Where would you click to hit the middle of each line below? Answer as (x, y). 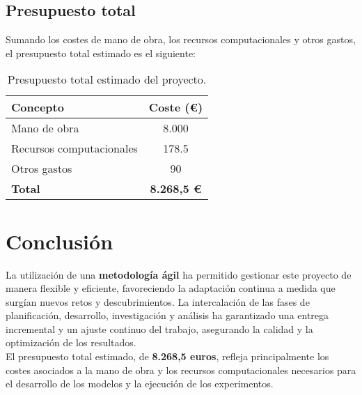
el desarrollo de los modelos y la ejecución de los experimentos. (140, 384)
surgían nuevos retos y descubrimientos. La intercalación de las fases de (158, 301)
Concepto (38, 107)
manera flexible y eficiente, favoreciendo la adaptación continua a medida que (171, 288)
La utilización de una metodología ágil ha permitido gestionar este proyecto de (179, 274)
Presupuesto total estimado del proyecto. (107, 79)
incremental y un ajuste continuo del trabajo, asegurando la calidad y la (159, 328)
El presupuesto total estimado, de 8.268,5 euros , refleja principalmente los (167, 356)
